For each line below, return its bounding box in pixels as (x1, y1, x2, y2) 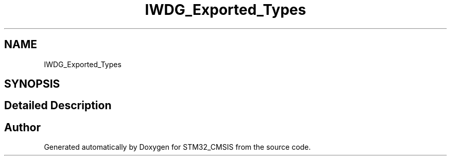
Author (4, 121, 41, 134)
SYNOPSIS (4, 77, 60, 91)
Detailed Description (4, 99, 112, 112)
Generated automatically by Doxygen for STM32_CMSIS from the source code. (44, 143, 311, 152)
